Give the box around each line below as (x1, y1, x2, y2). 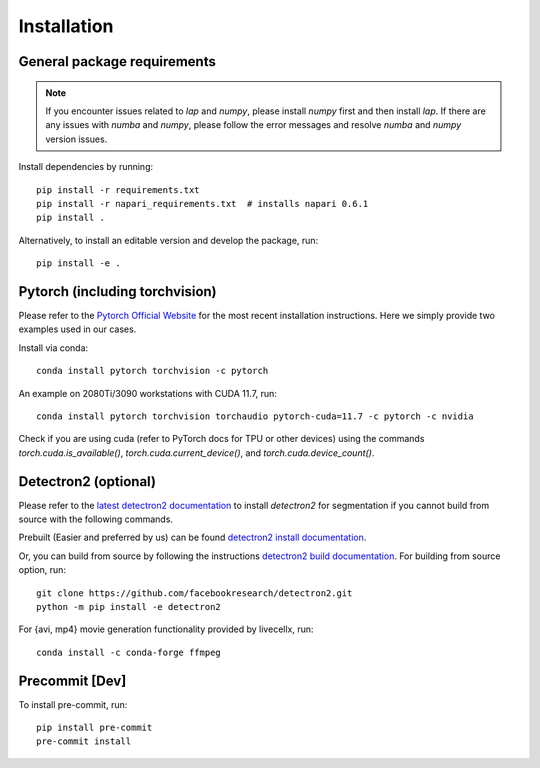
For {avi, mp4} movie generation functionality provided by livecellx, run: (18, 623, 314, 635)
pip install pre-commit (36, 722, 153, 734)
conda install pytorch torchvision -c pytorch (36, 365, 269, 377)
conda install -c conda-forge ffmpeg (36, 646, 222, 658)
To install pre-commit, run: (18, 698, 128, 710)
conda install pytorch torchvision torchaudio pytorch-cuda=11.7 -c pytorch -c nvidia (36, 410, 474, 422)
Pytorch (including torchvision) (18, 283, 217, 300)
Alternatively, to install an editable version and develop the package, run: (18, 234, 319, 246)
